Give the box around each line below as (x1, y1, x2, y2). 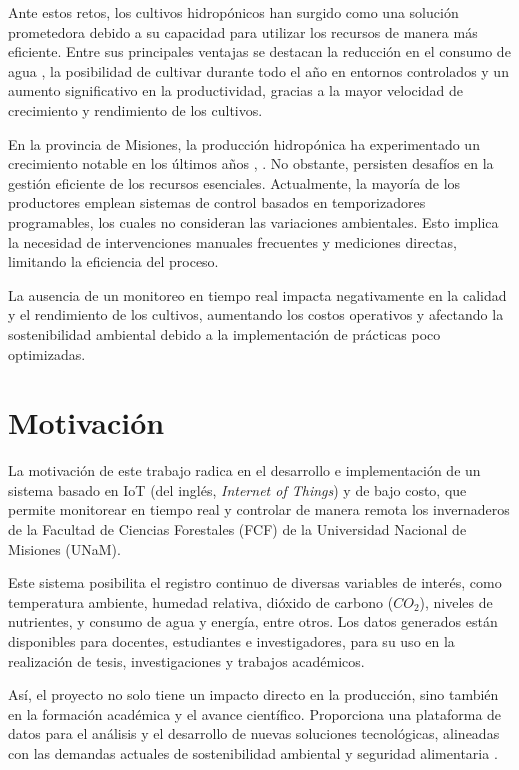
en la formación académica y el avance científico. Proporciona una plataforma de (8, 703, 502, 724)
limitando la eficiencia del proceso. (8, 251, 219, 272)
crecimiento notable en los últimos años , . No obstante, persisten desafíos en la (8, 153, 494, 174)
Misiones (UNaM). (8, 538, 121, 559)
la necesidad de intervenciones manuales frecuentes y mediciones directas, (8, 231, 457, 252)
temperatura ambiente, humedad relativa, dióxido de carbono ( (8, 591, 394, 612)
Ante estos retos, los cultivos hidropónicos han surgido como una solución (8, 2, 459, 22)
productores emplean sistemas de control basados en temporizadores (8, 192, 426, 213)
